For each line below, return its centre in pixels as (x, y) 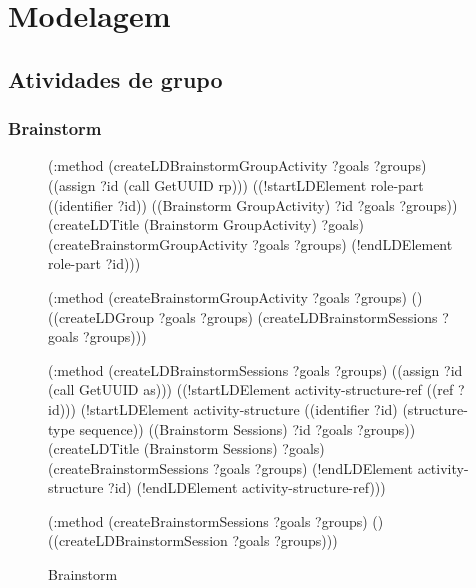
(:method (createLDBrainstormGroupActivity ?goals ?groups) (237, 165)
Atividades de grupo (115, 78)
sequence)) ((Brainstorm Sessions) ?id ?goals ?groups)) (247, 428)
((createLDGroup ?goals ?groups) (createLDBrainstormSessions (243, 316)
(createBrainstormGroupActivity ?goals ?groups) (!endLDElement (250, 243)
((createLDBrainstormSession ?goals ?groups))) (193, 540)
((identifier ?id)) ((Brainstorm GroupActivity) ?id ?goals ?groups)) (253, 204)
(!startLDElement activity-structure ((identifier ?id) (239, 408)
